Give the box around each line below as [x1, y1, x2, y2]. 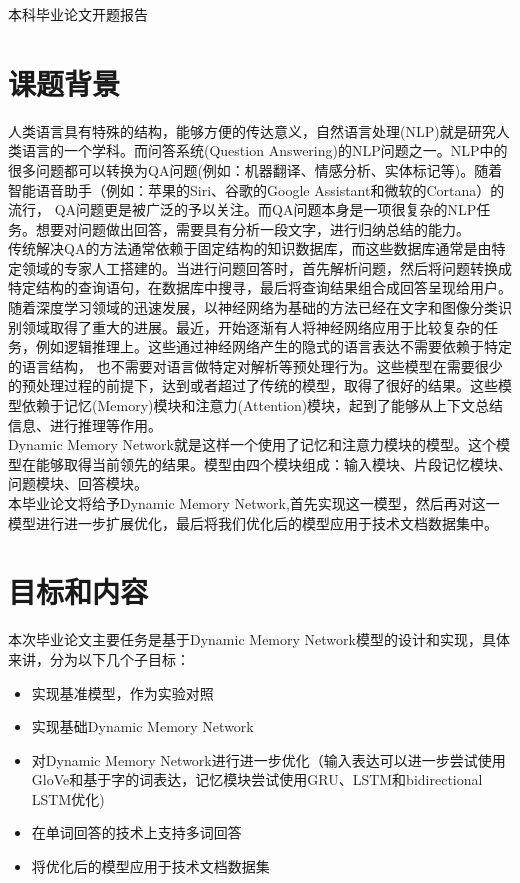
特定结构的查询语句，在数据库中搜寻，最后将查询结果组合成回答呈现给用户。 [8, 277, 512, 298]
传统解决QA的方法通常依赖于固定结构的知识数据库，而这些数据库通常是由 [8, 238, 492, 259]
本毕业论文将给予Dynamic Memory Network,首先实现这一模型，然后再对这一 [8, 493, 500, 513]
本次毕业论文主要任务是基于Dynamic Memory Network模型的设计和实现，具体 [8, 629, 510, 650]
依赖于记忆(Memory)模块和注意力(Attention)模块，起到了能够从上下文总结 [21, 395, 504, 416]
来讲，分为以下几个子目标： [8, 648, 190, 669]
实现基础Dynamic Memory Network [31, 716, 254, 737]
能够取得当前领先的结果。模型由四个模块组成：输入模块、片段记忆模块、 [35, 453, 512, 474]
